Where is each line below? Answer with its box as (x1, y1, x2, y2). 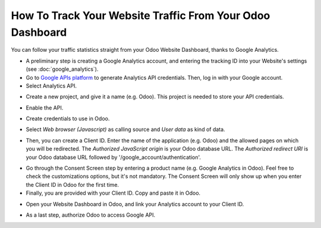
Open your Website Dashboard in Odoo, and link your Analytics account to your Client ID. (26, 200, 244, 208)
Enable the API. (26, 104, 64, 111)
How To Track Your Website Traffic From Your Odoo (11, 9, 270, 22)
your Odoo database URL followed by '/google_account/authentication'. (26, 154, 202, 161)
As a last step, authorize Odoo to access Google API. (26, 211, 156, 218)
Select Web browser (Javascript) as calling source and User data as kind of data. (26, 126, 225, 133)
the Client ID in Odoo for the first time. (26, 181, 119, 188)
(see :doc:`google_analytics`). (26, 65, 99, 73)
